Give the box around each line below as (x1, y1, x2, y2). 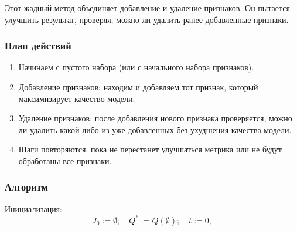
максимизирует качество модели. (18, 92, 135, 104)
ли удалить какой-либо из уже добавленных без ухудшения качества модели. (18, 123, 292, 135)
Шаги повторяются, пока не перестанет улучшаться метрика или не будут (18, 143, 282, 155)
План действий (5, 38, 71, 53)
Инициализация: (5, 202, 62, 215)
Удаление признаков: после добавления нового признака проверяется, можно (18, 112, 292, 124)
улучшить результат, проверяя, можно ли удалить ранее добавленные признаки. (5, 13, 289, 25)
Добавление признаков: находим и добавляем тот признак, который (18, 81, 258, 93)
